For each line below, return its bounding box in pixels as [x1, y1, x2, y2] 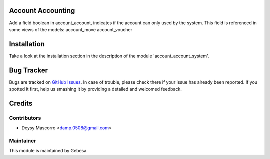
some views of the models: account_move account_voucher [9, 26, 132, 32]
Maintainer [9, 137, 36, 144]
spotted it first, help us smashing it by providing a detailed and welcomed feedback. [9, 86, 182, 92]
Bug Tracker [9, 66, 48, 74]
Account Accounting [9, 6, 75, 15]
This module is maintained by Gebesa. [9, 148, 88, 154]
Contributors [9, 114, 41, 121]
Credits [9, 99, 33, 107]
